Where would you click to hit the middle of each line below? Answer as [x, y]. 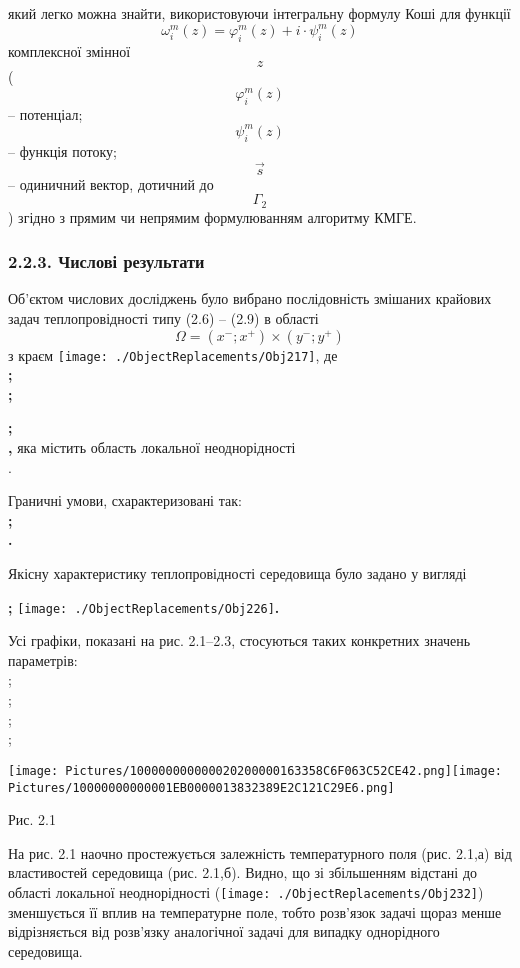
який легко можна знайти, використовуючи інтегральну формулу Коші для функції [259, 13]
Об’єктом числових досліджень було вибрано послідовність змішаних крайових [250, 298]
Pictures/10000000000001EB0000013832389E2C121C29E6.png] [201, 787]
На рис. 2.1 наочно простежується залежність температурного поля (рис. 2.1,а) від [260, 852]
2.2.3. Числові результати [106, 261]
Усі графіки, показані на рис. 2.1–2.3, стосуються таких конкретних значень [239, 640]
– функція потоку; [62, 150]
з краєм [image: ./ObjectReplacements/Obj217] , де [173, 354]
